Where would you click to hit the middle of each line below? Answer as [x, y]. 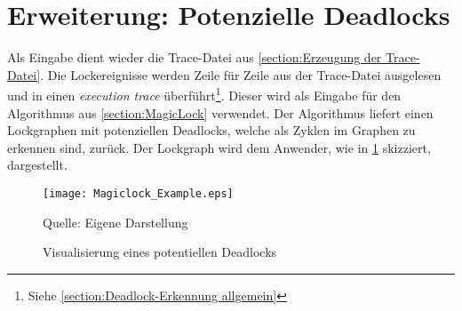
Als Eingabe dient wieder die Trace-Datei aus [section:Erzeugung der [195, 57]
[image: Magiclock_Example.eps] [138, 193]
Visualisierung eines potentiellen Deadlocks [160, 252]
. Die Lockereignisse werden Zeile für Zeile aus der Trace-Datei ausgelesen [241, 74]
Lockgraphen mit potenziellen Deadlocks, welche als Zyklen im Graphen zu [211, 130]
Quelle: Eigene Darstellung [115, 222]
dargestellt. [37, 165]
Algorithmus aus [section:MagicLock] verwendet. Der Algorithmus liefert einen [220, 112]
